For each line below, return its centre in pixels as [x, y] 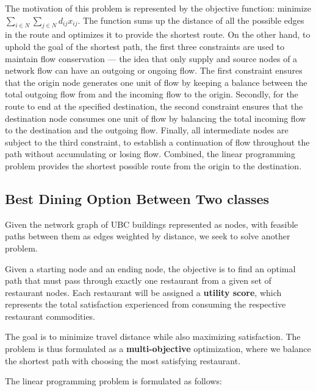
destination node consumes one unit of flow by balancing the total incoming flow [156, 118]
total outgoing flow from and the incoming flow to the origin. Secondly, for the [152, 94]
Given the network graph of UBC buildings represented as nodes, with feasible [152, 224]
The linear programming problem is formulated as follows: [113, 381]
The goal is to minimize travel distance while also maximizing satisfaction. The [153, 336]
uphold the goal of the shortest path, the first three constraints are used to [145, 46]
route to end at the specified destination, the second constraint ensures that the [154, 106]
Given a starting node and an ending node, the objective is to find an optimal [150, 268]
